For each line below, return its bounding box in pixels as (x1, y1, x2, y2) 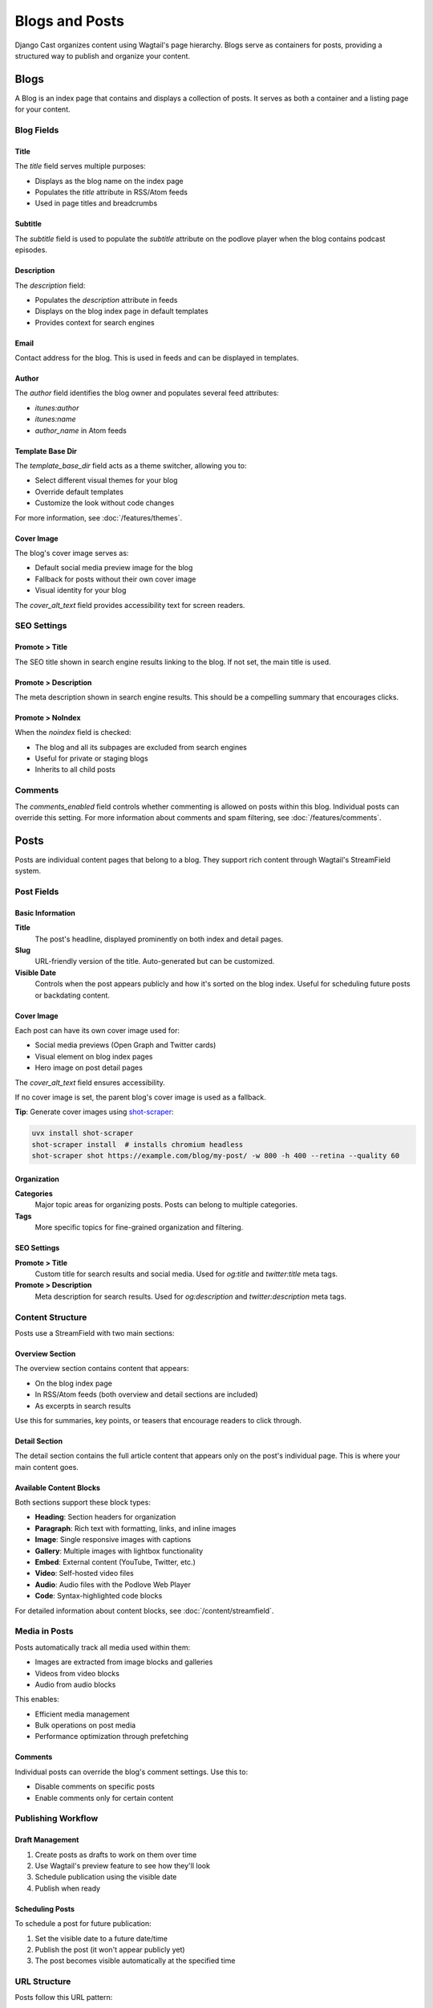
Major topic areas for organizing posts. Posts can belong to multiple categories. (34, 1200, 298, 1210)
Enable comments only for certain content (34, 1793, 174, 1802)
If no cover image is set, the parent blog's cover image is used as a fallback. (14, 1092, 266, 1102)
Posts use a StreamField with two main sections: (14, 1328, 176, 1337)
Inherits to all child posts (34, 765, 116, 774)
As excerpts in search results (34, 1401, 132, 1410)
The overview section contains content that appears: (14, 1364, 189, 1373)
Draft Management (14, 1835, 79, 1845)
